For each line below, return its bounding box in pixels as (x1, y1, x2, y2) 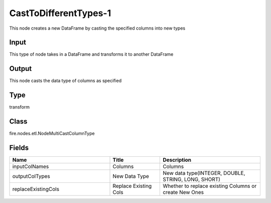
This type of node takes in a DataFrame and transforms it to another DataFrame (9, 51, 174, 57)
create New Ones (163, 189, 204, 196)
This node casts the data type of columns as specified (9, 78, 122, 84)
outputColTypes (12, 173, 50, 180)
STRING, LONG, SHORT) (163, 176, 221, 183)
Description (163, 156, 192, 163)
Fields (9, 143, 29, 152)
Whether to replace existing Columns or (163, 182, 257, 189)
